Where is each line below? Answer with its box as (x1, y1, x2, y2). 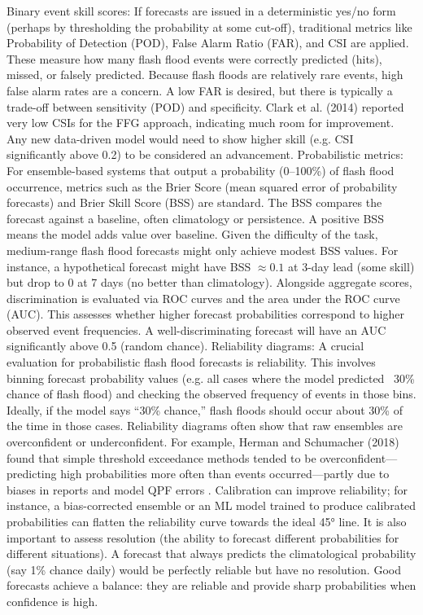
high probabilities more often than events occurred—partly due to (60, 465, 390, 482)
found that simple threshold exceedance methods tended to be (7, 449, 316, 466)
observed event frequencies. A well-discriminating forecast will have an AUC (7, 321, 386, 338)
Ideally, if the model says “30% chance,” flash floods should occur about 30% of (7, 401, 403, 418)
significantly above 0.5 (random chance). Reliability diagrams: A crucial (7, 337, 364, 354)
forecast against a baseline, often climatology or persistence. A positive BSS (7, 209, 384, 226)
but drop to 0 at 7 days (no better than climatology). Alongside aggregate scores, (7, 274, 412, 291)
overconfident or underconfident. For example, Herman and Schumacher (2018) (7, 433, 399, 450)
